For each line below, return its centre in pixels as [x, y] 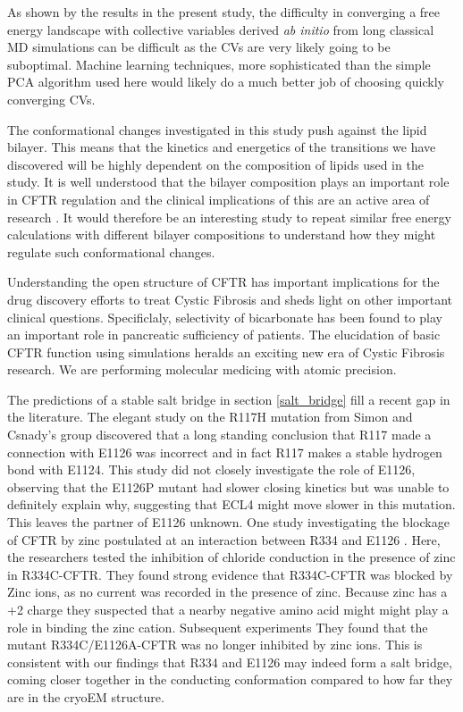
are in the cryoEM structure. [86, 696]
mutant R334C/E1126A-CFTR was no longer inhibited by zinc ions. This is [215, 645]
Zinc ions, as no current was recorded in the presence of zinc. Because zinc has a [227, 592]
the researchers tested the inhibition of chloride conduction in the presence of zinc [231, 557]
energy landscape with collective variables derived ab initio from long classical [221, 29]
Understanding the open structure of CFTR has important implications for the [223, 282]
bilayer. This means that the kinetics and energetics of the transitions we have [222, 147]
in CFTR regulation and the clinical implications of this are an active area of [219, 199]
